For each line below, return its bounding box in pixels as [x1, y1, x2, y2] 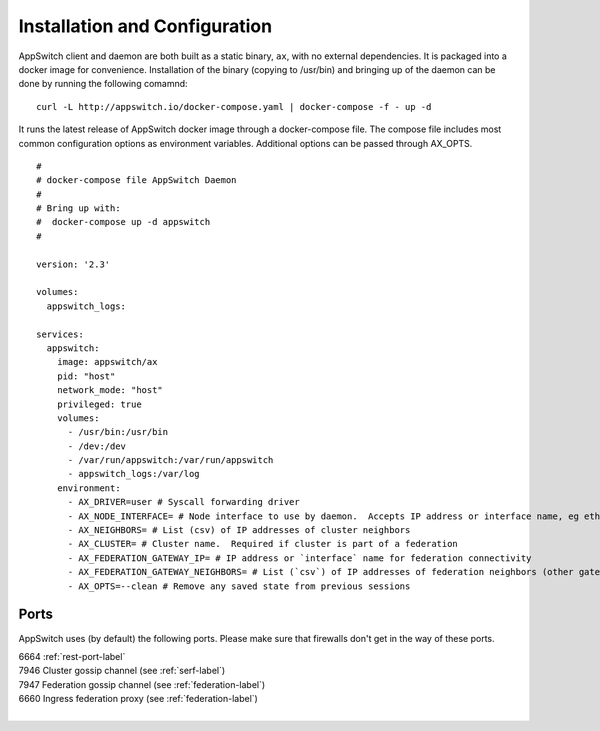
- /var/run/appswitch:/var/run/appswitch [67, 455, 274, 466]
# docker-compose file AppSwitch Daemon [36, 175, 237, 186]
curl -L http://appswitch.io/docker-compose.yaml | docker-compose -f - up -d [36, 101, 432, 112]
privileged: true [56, 398, 142, 410]
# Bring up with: [36, 203, 121, 214]
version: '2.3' [36, 258, 111, 270]
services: [36, 328, 84, 340]
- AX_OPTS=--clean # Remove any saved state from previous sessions [67, 580, 411, 592]
